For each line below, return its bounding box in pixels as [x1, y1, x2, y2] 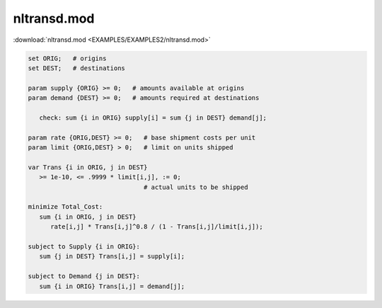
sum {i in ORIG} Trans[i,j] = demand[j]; [39, 282, 185, 290]
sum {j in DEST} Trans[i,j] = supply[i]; [39, 252, 185, 261]
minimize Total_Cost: [28, 203, 103, 211]
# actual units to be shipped [143, 183, 248, 191]
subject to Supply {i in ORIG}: [28, 242, 141, 251]
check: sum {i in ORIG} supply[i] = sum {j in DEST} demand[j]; [39, 113, 267, 122]
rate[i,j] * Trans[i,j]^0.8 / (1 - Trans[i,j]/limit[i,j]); [50, 223, 263, 231]
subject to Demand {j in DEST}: [28, 273, 141, 280]
